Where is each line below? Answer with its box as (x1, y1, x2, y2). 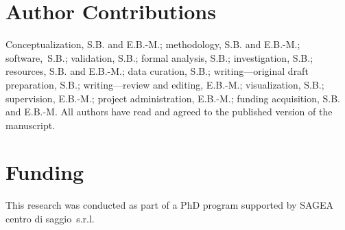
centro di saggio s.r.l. (5, 211, 95, 225)
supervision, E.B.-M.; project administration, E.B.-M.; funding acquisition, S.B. (5, 91, 341, 105)
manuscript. (5, 117, 56, 132)
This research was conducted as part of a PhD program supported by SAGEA (5, 198, 334, 212)
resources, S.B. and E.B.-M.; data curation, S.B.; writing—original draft (5, 64, 309, 78)
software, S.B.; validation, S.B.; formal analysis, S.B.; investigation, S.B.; (5, 50, 313, 65)
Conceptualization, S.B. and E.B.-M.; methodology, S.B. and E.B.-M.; (5, 37, 300, 51)
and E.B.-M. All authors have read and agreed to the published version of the (5, 104, 333, 119)
